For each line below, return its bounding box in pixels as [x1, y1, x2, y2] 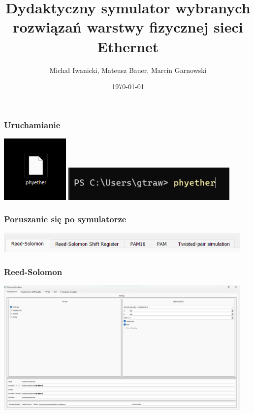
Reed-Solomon [4, 265, 63, 277]
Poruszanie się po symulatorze [4, 213, 127, 225]
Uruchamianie [4, 118, 61, 131]
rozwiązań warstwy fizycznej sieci [13, 17, 243, 37]
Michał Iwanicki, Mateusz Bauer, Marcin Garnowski [49, 65, 207, 75]
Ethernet [97, 36, 159, 56]
